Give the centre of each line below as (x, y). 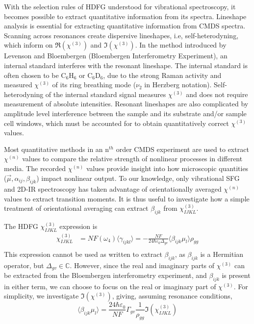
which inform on (28, 45)
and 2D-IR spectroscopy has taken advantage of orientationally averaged (113, 189)
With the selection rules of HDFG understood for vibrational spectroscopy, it (120, 6)
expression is (78, 226)
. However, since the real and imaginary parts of (142, 265)
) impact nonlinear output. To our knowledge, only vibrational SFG (138, 178)
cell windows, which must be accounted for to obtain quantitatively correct (116, 123)
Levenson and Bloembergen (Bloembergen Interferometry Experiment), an (116, 56)
